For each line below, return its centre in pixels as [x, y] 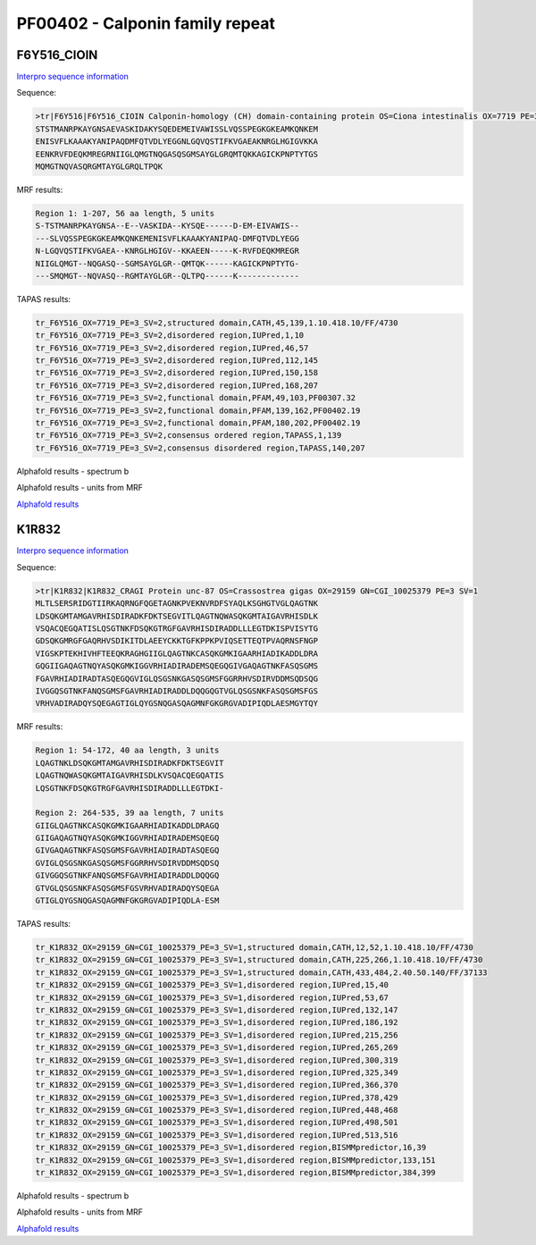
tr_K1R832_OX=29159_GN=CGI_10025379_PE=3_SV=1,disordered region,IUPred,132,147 [217, 1009]
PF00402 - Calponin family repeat [146, 23]
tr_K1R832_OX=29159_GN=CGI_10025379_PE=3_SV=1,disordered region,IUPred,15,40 [212, 985]
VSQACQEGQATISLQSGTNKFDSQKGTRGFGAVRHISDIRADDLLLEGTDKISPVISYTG [177, 629]
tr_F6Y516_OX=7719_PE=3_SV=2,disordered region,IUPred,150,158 [177, 373]
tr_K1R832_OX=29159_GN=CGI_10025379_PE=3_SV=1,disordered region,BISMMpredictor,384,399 [236, 1173]
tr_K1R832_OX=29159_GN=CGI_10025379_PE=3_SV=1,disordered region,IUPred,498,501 [217, 1123]
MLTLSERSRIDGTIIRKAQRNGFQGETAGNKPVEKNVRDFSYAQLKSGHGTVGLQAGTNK [177, 604]
